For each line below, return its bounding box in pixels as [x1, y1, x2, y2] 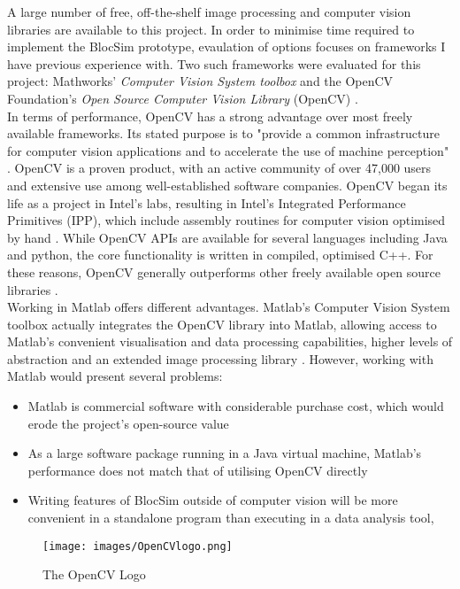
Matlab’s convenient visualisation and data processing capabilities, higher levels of [7, 332, 453, 351]
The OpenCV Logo [42, 565, 146, 584]
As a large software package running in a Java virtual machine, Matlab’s [27, 444, 422, 462]
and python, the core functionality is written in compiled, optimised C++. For [7, 245, 433, 264]
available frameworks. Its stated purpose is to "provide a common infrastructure [7, 124, 440, 143]
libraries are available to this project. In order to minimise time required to [7, 19, 415, 38]
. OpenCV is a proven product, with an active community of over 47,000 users [7, 159, 432, 177]
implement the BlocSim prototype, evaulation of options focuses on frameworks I [7, 37, 446, 56]
